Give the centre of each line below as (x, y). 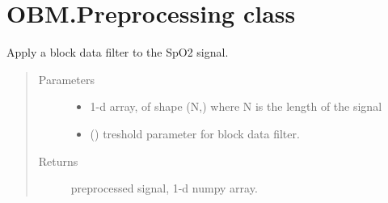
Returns (58, 161)
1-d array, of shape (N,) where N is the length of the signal (236, 106)
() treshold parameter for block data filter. (195, 133)
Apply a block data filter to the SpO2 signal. (118, 52)
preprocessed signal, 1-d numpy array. (164, 188)
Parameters (66, 79)
